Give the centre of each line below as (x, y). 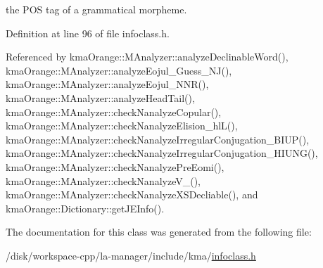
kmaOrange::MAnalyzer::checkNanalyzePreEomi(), (115, 166)
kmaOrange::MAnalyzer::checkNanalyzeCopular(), (114, 111)
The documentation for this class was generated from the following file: (159, 232)
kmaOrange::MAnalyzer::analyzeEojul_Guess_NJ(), (119, 70)
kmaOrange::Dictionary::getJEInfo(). (85, 208)
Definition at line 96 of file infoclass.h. (88, 33)
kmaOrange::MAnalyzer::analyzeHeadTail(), (100, 97)
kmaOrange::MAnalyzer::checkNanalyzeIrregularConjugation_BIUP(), (158, 139)
